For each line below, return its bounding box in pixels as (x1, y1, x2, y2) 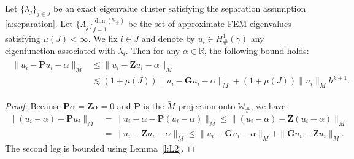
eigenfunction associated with (5, 44, 115, 57)
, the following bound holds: (204, 44, 309, 57)
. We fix (88, 32, 118, 45)
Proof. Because (5, 99, 61, 112)
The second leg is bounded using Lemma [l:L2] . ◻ (5, 141, 195, 154)
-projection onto (175, 99, 236, 112)
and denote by (141, 32, 195, 45)
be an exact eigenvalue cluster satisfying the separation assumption (53, 2, 306, 14)
